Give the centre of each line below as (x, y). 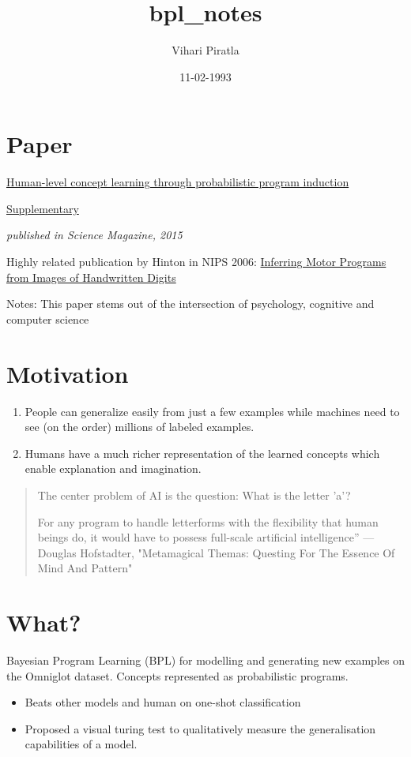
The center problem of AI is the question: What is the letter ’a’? (194, 495)
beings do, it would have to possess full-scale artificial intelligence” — (206, 537)
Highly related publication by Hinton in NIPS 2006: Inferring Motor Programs (196, 262)
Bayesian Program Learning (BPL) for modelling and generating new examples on (205, 660)
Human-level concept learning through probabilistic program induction (178, 182)
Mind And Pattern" (85, 568)
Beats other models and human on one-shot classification (163, 702)
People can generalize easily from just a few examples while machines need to (212, 411)
